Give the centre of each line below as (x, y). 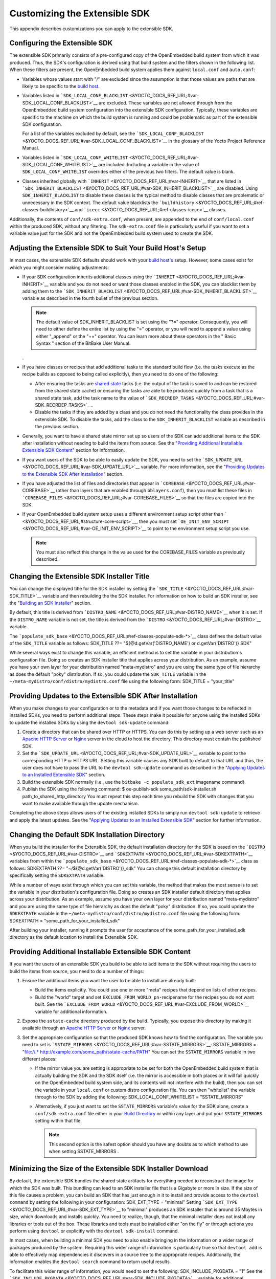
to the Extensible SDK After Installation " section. (73, 474)
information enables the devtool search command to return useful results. (90, 1262)
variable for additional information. (71, 1011)
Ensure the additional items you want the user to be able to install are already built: (109, 981)
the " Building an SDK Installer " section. (50, 603)
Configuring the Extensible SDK (61, 43)
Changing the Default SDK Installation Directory (87, 835)
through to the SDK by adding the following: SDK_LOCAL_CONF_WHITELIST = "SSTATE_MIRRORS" (139, 1097)
